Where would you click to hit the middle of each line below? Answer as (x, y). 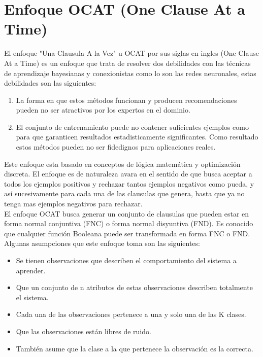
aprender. (31, 270)
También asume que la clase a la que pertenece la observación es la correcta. (135, 348)
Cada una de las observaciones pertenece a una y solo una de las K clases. (131, 314)
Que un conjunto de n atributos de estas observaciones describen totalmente (134, 287)
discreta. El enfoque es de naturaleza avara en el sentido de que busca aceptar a (128, 174)
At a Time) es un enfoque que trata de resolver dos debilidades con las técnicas (127, 63)
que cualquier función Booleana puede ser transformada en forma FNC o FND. (127, 233)
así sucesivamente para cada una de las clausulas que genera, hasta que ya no (124, 193)
